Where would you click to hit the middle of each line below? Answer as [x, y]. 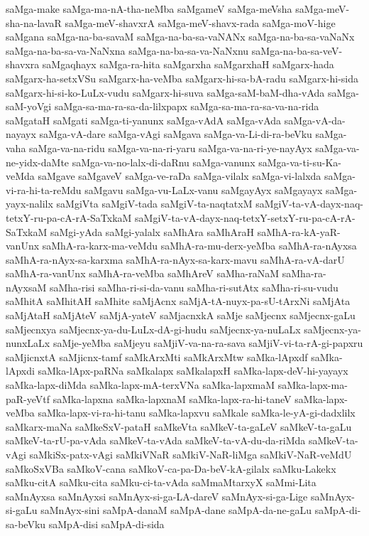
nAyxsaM [26, 287]
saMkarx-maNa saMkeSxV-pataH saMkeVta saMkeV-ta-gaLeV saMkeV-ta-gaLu [179, 426]
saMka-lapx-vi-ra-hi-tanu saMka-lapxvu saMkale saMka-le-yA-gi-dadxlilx [197, 413]
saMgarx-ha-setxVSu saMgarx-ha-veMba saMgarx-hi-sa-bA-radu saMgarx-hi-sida [182, 78]
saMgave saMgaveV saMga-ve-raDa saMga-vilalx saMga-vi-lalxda [180, 176]
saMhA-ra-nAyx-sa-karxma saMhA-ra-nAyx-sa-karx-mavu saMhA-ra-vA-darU [175, 259]
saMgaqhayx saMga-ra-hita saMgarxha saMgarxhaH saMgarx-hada [188, 64]
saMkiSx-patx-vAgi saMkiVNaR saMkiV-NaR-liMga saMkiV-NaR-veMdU [191, 454]
